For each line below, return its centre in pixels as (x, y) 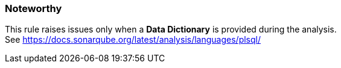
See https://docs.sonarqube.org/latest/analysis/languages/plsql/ (133, 40)
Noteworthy (33, 8)
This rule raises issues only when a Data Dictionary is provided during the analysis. (171, 29)
